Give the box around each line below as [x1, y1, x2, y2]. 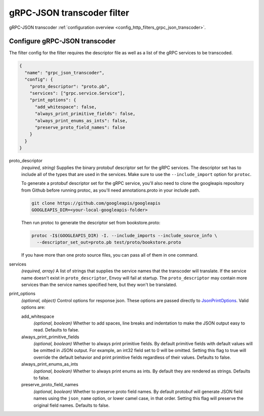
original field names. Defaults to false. [33, 402, 110, 408]
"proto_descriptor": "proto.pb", [29, 84, 110, 89]
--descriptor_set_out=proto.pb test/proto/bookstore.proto [37, 240, 181, 245]
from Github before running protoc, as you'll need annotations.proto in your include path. [21, 187, 200, 193]
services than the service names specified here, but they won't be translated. [21, 282, 177, 287]
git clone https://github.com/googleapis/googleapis [31, 200, 161, 206]
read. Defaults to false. [33, 327, 80, 333]
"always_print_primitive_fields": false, [35, 111, 135, 117]
